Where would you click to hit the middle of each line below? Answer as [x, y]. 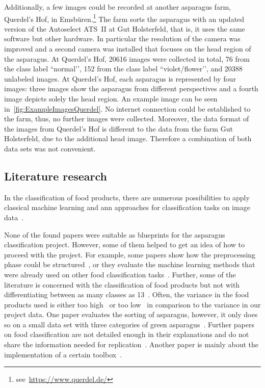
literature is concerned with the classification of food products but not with [122, 284]
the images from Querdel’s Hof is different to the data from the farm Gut [118, 128]
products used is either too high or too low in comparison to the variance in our [132, 304]
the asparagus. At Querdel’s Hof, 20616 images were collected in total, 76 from [127, 58]
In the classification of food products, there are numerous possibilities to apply [127, 197]
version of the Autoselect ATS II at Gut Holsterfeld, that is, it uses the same [125, 28]
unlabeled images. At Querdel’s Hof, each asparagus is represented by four [120, 78]
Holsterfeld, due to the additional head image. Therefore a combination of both [128, 138]
